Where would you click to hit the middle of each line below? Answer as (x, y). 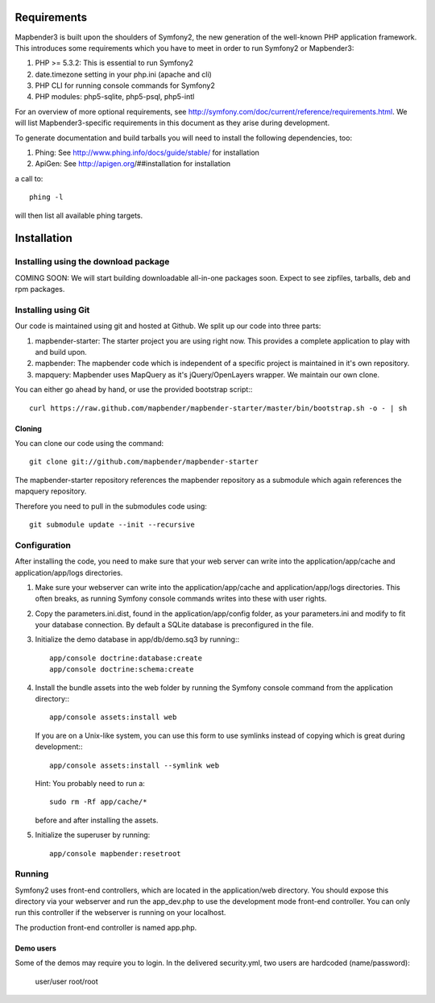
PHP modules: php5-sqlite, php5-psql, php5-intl (115, 97)
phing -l (46, 197)
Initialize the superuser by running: (93, 835)
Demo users (35, 948)
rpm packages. (40, 289)
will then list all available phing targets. (79, 215)
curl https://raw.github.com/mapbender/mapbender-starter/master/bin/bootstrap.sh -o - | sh (218, 408)
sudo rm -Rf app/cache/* (98, 802)
